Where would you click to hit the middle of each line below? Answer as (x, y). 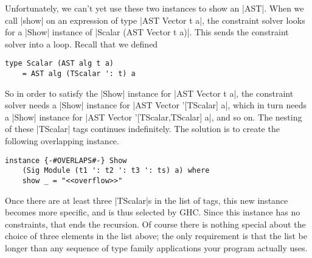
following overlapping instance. (62, 141)
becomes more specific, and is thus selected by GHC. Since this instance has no (153, 212)
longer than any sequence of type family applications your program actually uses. (156, 248)
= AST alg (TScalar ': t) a (79, 74)
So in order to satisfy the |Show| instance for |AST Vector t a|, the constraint (149, 93)
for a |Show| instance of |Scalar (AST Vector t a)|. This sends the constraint (147, 32)
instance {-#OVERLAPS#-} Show (66, 160)
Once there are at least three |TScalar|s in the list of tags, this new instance (147, 200)
